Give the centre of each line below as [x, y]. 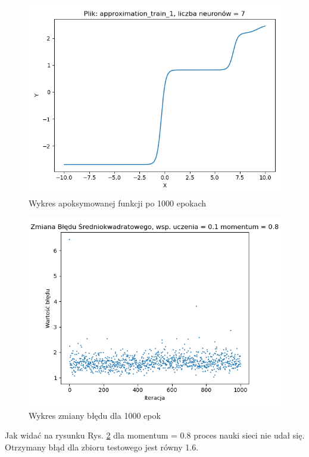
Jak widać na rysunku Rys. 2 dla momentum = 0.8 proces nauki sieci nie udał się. [155, 435]
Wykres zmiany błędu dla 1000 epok [95, 415]
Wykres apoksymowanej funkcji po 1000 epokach [118, 203]
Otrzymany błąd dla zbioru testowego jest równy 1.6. [102, 447]
